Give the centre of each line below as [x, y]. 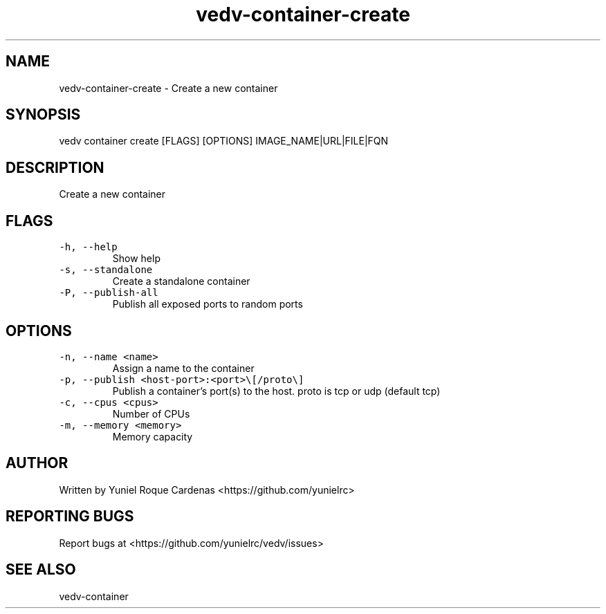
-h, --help [88, 247]
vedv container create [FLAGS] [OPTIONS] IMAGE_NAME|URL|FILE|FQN [224, 141]
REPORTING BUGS [70, 517]
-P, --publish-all [109, 293]
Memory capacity [153, 436]
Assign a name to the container [183, 368]
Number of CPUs [151, 413]
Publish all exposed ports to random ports [208, 304]
